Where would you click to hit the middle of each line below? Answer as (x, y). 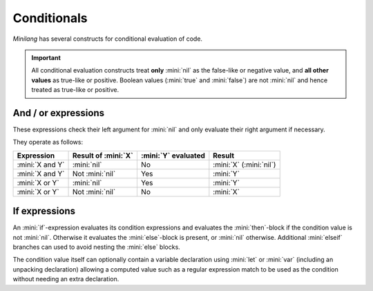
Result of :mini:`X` (103, 156)
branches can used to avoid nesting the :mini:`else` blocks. (97, 247)
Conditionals (50, 18)
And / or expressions (59, 113)
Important (46, 57)
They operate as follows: (48, 142)
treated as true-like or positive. (75, 90)
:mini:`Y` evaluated (173, 156)
